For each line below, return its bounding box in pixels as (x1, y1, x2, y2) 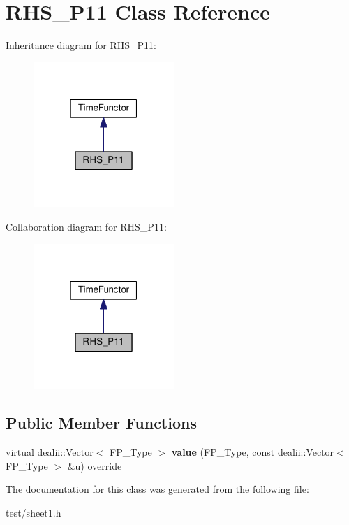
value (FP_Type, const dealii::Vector (171, 445, 334, 459)
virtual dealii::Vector (6, 445, 94, 459)
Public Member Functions (6, 412, 197, 433)
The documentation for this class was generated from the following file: (6, 482, 309, 496)
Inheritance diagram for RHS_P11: (6, 38, 156, 52)
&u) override (67, 458, 122, 473)
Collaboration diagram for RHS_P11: (6, 220, 167, 234)
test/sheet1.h (6, 505, 61, 519)
